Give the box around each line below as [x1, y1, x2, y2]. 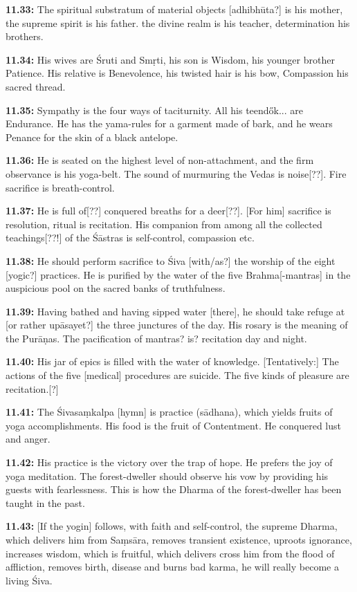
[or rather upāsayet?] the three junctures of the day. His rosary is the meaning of [6, 317, 348, 332]
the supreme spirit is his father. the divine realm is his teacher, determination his [6, 15, 350, 30]
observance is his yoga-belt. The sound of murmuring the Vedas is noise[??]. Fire [6, 166, 347, 181]
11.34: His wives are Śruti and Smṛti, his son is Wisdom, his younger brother [6, 52, 335, 66]
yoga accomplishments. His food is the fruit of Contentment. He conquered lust [6, 418, 342, 432]
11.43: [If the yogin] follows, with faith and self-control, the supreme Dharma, [6, 519, 338, 533]
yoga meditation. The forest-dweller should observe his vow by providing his [6, 468, 329, 483]
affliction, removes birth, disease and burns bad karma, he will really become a [6, 559, 339, 574]
